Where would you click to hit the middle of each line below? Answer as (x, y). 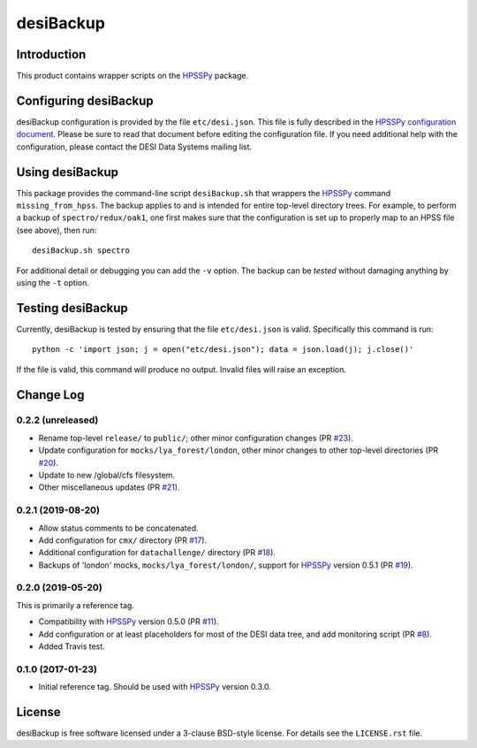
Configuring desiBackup (85, 100)
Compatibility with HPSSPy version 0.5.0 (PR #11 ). (129, 622)
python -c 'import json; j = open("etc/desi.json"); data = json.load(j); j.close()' (223, 350)
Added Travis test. (72, 646)
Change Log (50, 395)
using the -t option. (53, 282)
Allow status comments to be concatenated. (118, 528)
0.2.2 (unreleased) (57, 420)
